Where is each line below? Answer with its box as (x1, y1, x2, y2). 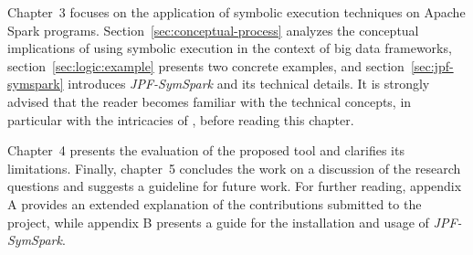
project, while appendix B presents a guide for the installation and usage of (7, 212, 429, 231)
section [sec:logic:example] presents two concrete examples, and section (7, 56, 405, 75)
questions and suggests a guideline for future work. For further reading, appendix (7, 176, 462, 196)
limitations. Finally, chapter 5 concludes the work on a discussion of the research (7, 158, 461, 177)
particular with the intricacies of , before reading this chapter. (7, 110, 354, 129)
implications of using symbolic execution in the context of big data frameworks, (7, 38, 452, 58)
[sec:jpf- (410, 56, 454, 75)
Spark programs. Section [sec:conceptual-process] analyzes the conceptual (7, 20, 419, 39)
